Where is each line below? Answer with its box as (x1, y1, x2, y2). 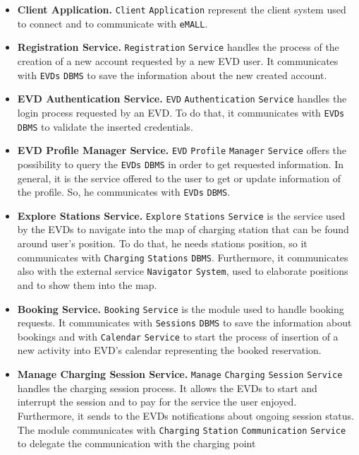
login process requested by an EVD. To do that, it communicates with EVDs (17, 105, 345, 119)
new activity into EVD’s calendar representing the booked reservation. (17, 343, 322, 357)
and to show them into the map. (17, 277, 157, 292)
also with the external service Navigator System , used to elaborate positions (17, 264, 348, 278)
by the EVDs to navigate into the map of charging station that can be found (17, 222, 349, 237)
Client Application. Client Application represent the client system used (17, 2, 346, 16)
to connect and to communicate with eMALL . (17, 16, 208, 30)
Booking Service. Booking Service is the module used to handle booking (17, 301, 344, 316)
